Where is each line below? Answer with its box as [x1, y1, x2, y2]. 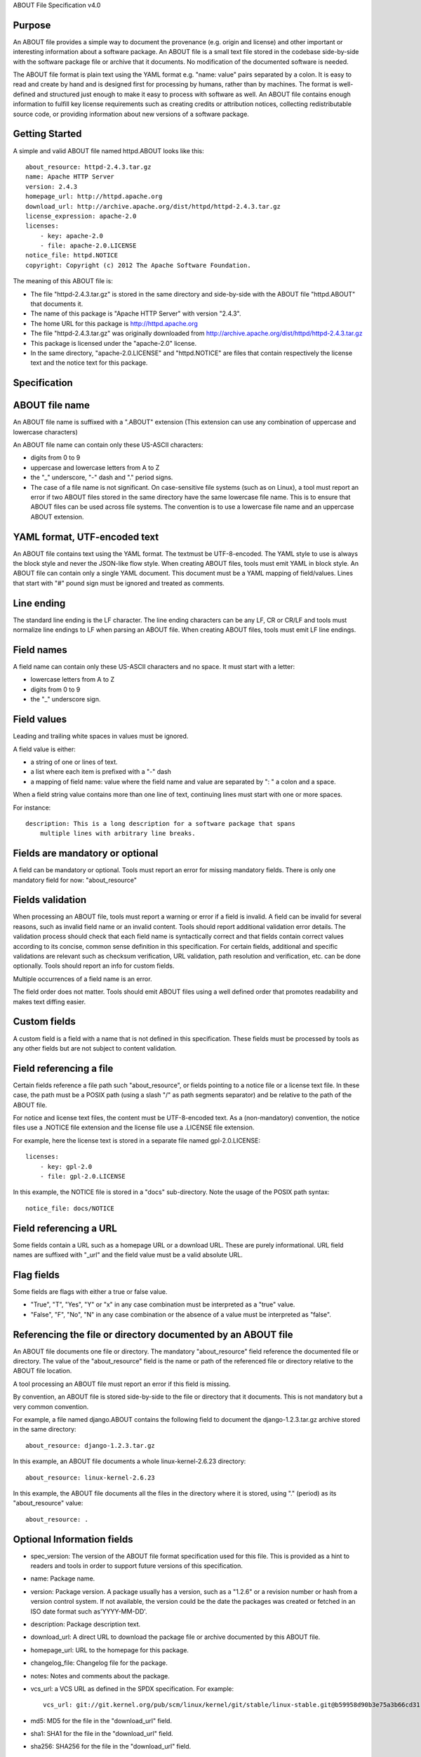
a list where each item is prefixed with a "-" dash [30, 767, 172, 776]
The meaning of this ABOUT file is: [13, 277, 114, 285]
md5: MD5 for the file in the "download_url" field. [30, 1716, 172, 1725]
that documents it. [30, 299, 83, 309]
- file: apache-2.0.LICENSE [39, 242, 137, 249]
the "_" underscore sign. [30, 695, 101, 704]
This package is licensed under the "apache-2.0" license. [30, 339, 196, 347]
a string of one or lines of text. [30, 758, 119, 766]
